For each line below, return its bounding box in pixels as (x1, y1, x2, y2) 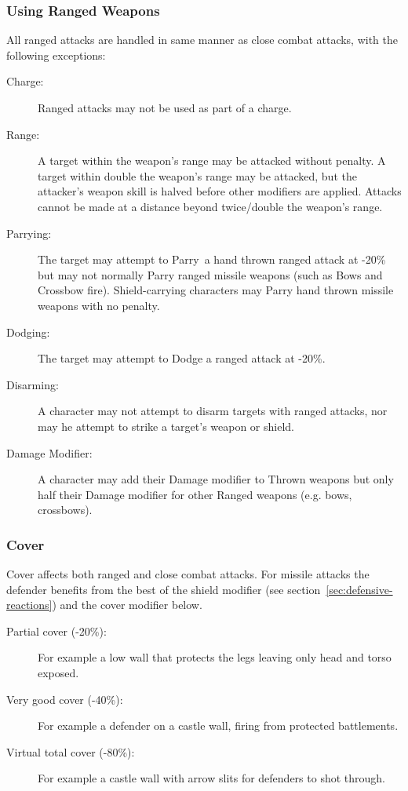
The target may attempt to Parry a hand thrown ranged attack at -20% (38, 251, 386, 268)
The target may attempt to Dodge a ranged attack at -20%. (38, 350, 326, 366)
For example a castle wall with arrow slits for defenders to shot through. (38, 770, 385, 786)
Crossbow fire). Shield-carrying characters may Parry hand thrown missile (38, 282, 394, 298)
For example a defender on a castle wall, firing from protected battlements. (38, 717, 399, 734)
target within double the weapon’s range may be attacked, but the (38, 167, 357, 184)
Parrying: (6, 224, 52, 241)
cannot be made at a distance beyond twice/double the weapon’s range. (38, 198, 383, 214)
